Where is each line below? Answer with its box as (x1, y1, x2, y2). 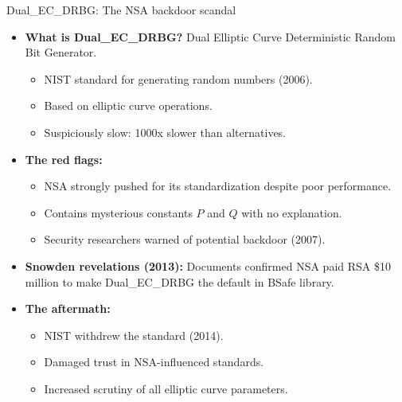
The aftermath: (25, 300, 111, 317)
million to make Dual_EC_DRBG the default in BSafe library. (25, 273, 334, 290)
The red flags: (25, 150, 103, 167)
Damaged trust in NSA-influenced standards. (44, 353, 264, 370)
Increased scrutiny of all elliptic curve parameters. (44, 380, 288, 396)
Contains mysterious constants (44, 204, 193, 221)
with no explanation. (241, 204, 342, 221)
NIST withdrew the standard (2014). (44, 326, 224, 343)
